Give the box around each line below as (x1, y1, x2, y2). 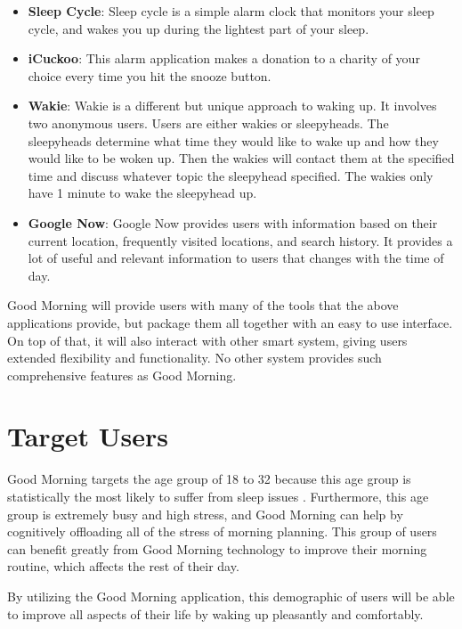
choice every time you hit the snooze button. (28, 66, 272, 85)
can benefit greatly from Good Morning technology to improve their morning (7, 539, 427, 558)
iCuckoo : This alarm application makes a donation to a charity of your (28, 49, 420, 68)
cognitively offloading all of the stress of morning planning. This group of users (7, 522, 437, 541)
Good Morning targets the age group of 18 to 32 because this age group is (7, 470, 411, 488)
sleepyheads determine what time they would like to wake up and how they (28, 131, 439, 150)
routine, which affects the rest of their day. (7, 557, 239, 576)
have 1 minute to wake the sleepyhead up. (28, 184, 257, 202)
